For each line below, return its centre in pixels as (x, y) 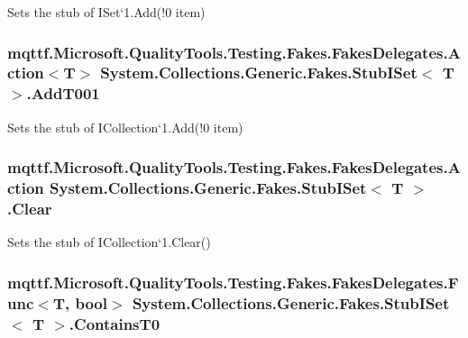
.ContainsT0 (115, 323)
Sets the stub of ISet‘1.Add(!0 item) (106, 12)
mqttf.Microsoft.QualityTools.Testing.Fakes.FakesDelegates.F (233, 282)
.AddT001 (63, 93)
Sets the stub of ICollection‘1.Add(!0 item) (125, 127)
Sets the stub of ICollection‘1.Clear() (109, 242)
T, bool (80, 302)
